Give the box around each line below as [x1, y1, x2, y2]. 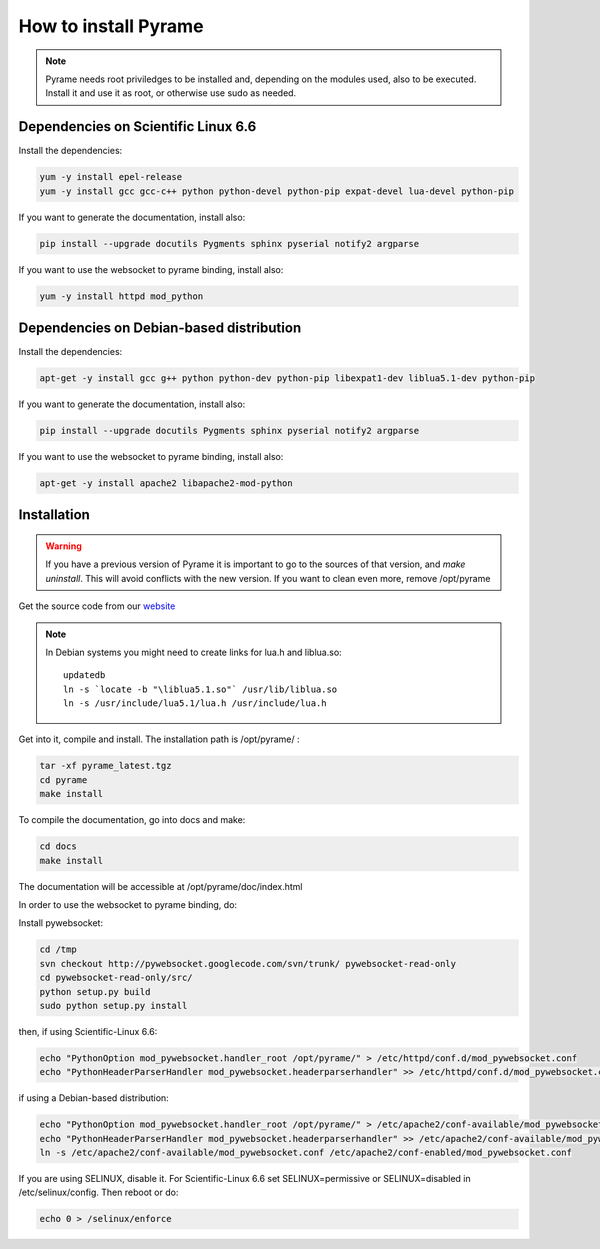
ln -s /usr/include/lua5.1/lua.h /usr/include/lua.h [63, 698, 327, 709]
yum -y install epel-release [39, 171, 183, 183]
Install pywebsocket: [18, 917, 104, 929]
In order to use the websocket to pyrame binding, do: [18, 898, 238, 910]
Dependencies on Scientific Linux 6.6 [18, 118, 257, 135]
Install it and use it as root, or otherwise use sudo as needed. [45, 87, 297, 99]
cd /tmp [39, 944, 77, 955]
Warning [45, 540, 82, 552]
